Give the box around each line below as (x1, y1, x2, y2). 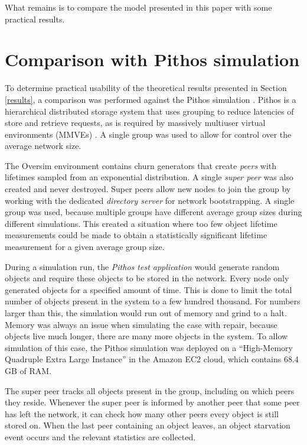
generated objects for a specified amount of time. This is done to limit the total (5, 283, 292, 295)
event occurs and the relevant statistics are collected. (5, 430, 196, 443)
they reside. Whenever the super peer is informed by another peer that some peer (5, 396, 300, 408)
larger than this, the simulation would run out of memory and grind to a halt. (5, 307, 287, 319)
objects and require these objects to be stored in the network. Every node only (5, 272, 289, 284)
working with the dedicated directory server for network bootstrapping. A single (5, 194, 295, 206)
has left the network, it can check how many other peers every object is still (5, 407, 279, 420)
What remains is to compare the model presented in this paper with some (5, 1, 272, 13)
